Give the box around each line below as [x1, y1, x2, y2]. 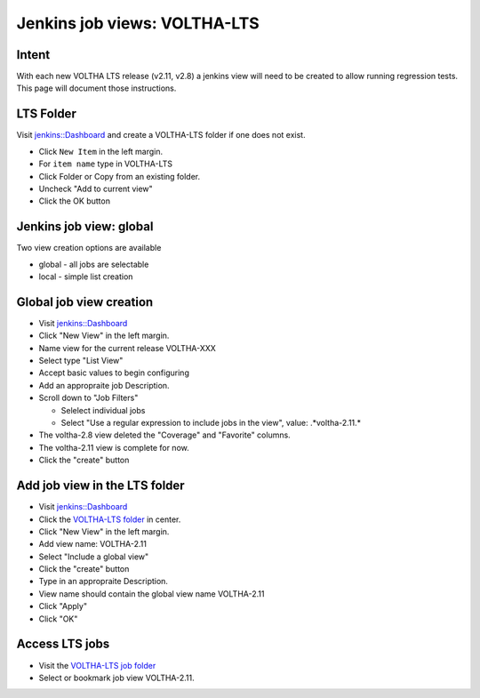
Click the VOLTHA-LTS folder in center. [38, 514, 181, 525]
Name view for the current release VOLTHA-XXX [38, 342, 217, 353]
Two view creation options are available [16, 243, 162, 253]
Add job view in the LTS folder [16, 478, 186, 493]
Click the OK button [38, 196, 111, 206]
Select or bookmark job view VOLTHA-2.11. [38, 672, 195, 683]
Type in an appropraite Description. [38, 576, 169, 587]
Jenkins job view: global [16, 219, 154, 235]
